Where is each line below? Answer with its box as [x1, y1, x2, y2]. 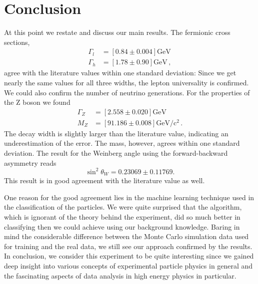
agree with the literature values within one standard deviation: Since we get [4, 67, 236, 78]
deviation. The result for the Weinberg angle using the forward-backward [4, 148, 228, 158]
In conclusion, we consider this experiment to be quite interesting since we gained [4, 251, 254, 261]
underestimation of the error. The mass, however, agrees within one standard [4, 138, 240, 148]
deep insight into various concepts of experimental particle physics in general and [4, 260, 253, 271]
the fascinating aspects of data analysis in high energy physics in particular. [4, 270, 236, 281]
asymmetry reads [4, 157, 56, 168]
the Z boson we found [4, 97, 70, 107]
